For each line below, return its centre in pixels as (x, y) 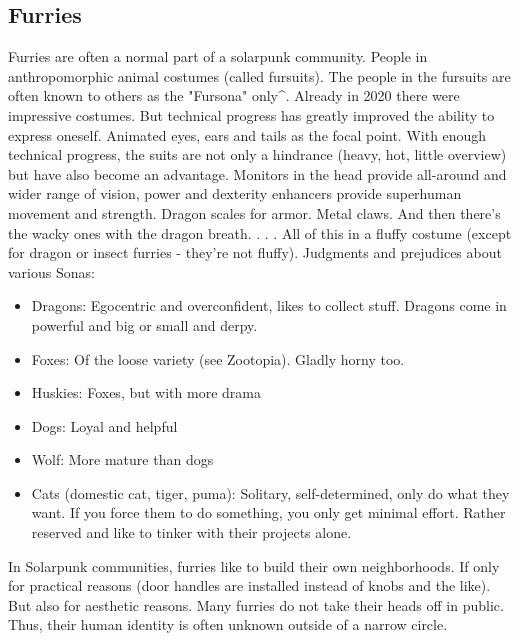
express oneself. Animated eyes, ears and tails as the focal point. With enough (247, 134)
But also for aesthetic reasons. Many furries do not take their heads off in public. (256, 604)
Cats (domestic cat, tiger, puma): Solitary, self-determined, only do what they (270, 492)
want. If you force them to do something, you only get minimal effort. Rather (268, 512)
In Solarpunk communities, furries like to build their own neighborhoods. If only (254, 565)
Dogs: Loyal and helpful (104, 425)
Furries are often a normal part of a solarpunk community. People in (218, 56)
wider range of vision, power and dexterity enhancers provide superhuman (235, 193)
